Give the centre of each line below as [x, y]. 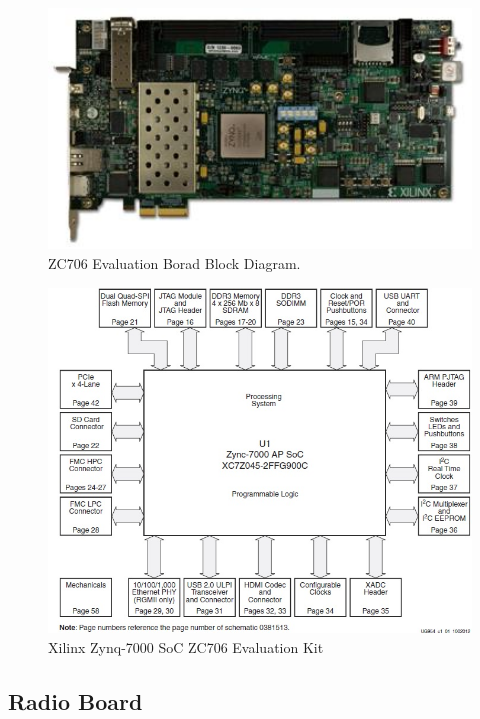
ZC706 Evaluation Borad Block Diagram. [174, 262]
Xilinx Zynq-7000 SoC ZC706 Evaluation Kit [186, 646]
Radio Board [75, 700]
